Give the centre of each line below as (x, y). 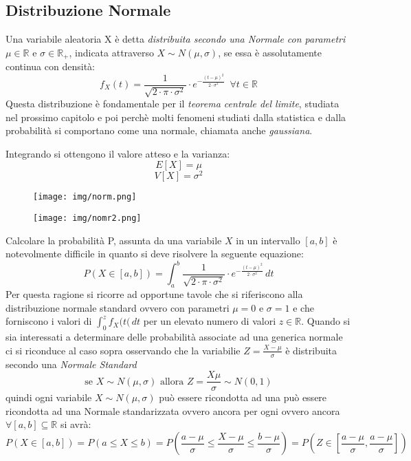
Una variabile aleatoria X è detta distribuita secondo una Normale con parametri (176, 39)
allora (172, 382)
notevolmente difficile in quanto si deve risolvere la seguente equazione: (155, 254)
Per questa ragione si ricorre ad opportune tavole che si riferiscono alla (154, 294)
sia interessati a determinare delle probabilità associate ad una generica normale (174, 337)
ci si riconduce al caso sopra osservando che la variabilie (123, 350)
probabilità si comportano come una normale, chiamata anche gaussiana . (159, 130)
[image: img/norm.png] (85, 197)
